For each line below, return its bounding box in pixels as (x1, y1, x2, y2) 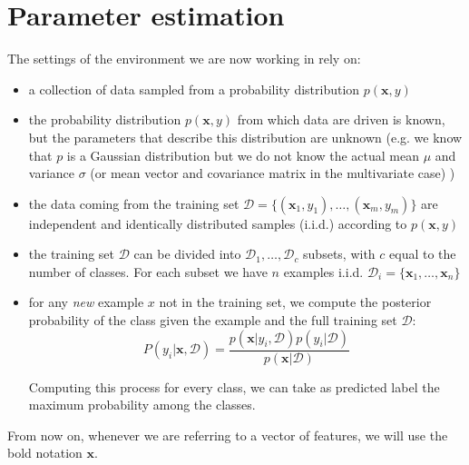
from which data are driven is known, (237, 110, 445, 129)
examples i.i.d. (283, 262, 364, 281)
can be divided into (133, 244, 241, 263)
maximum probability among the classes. (28, 395, 256, 414)
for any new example (28, 292, 144, 312)
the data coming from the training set (28, 193, 239, 213)
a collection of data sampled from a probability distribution (28, 79, 360, 98)
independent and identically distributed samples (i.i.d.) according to (28, 213, 407, 232)
